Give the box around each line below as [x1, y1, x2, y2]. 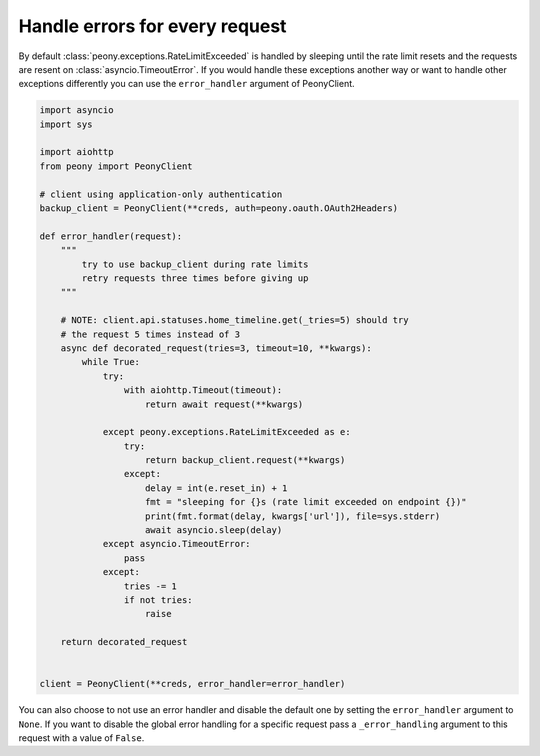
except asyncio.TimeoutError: [102, 538, 251, 550]
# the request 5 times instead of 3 [60, 328, 240, 340]
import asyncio [39, 105, 114, 116]
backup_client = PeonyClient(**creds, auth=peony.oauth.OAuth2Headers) [39, 203, 399, 214]
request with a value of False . [18, 732, 145, 744]
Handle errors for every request [18, 15, 287, 37]
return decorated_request [60, 636, 188, 648]
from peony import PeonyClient [39, 160, 194, 172]
